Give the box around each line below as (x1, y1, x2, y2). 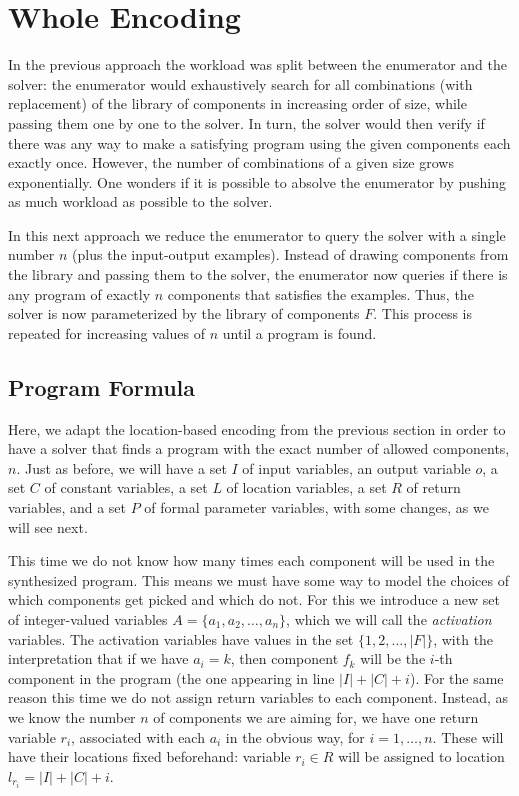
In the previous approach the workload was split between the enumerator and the (8, 54, 507, 75)
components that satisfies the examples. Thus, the (167, 283, 474, 304)
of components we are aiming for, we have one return (153, 706, 479, 727)
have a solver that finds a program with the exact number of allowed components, (8, 438, 510, 459)
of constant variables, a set (44, 477, 208, 498)
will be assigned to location (338, 746, 505, 767)
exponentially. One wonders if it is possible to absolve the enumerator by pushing (8, 171, 506, 192)
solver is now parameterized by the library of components (8, 303, 360, 324)
